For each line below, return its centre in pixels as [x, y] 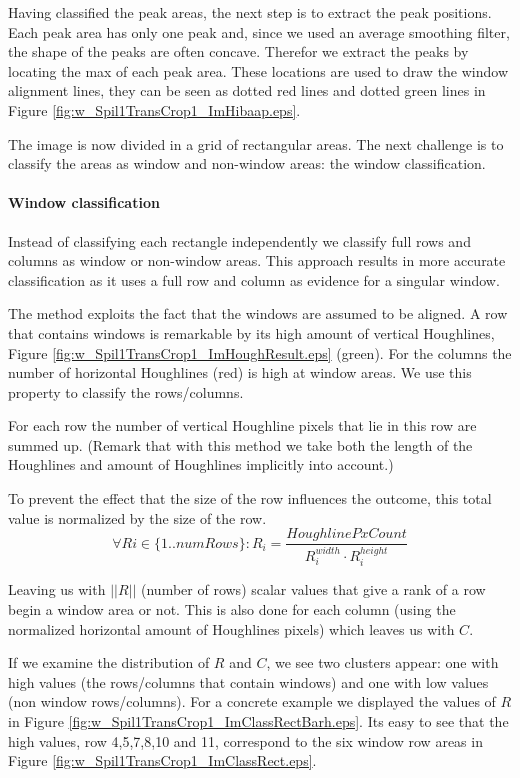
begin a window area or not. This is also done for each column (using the [232, 609]
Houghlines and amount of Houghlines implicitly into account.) [201, 464]
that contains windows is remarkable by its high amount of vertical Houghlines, [251, 332]
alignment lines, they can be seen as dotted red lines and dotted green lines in [247, 90]
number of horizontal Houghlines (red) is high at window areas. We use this [240, 372]
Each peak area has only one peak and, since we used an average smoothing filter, [259, 31]
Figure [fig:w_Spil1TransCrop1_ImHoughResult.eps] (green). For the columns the [260, 352]
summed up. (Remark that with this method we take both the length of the [240, 444]
